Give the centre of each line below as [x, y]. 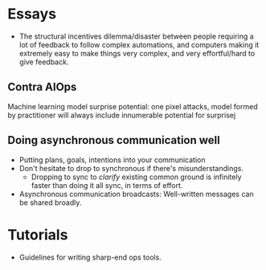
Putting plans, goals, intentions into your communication [112, 160]
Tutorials [38, 235]
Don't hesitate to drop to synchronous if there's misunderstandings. [131, 168]
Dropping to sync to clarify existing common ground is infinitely [136, 177]
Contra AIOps [42, 87]
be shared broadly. [50, 202]
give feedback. [44, 62]
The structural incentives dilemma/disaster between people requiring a [136, 36]
